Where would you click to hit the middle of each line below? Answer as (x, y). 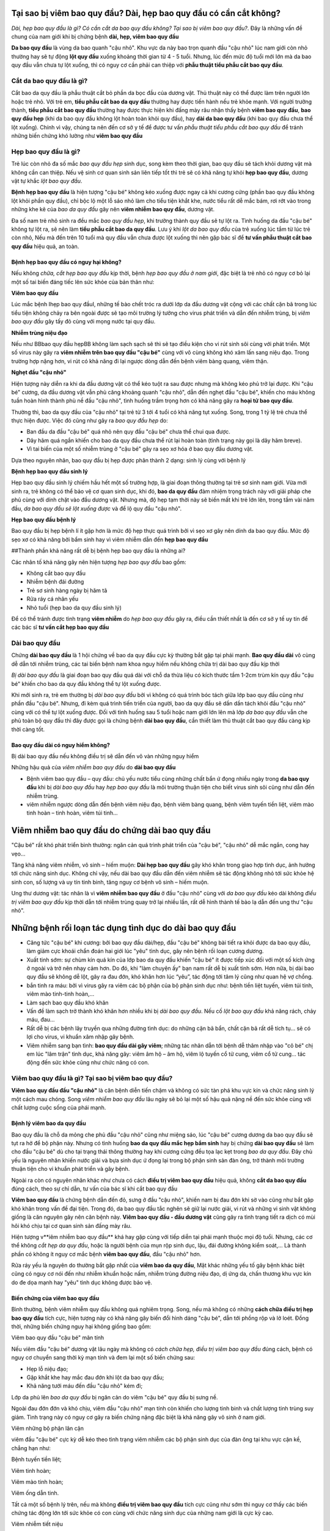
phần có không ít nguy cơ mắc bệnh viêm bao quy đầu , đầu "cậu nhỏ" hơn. (106, 1254)
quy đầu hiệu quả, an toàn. (45, 246)
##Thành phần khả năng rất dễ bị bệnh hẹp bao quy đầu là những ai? (98, 551)
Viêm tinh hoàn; (31, 1470)
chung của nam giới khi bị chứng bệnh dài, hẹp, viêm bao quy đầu (95, 36)
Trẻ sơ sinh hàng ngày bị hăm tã (67, 590)
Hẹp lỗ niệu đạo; (47, 1369)
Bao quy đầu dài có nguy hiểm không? (61, 745)
